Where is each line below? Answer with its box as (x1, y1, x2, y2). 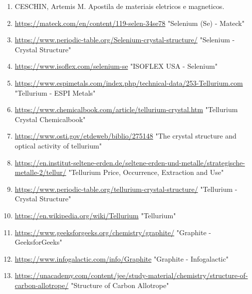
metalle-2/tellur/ (14, 167, 66, 177)
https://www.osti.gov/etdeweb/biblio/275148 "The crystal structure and (14, 131, 237, 141)
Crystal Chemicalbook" (14, 114, 86, 124)
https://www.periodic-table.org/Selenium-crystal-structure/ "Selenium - (14, 34, 235, 45)
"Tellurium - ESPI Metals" (14, 87, 96, 98)
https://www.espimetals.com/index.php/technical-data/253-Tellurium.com (14, 77, 243, 88)
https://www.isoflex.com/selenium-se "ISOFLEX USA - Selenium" (14, 61, 218, 71)
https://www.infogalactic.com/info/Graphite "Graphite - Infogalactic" (14, 253, 229, 264)
